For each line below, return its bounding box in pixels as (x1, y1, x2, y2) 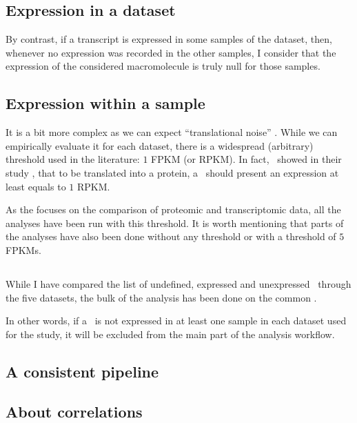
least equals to (6, 179, 66, 193)
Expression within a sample (6, 92, 205, 114)
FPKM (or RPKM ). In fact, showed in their (151, 152, 342, 166)
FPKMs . (6, 242, 41, 257)
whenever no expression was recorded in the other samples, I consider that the (6, 45, 336, 59)
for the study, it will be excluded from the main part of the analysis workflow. (6, 326, 335, 341)
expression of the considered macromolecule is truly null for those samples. (6, 59, 320, 73)
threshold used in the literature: (6, 152, 140, 166)
